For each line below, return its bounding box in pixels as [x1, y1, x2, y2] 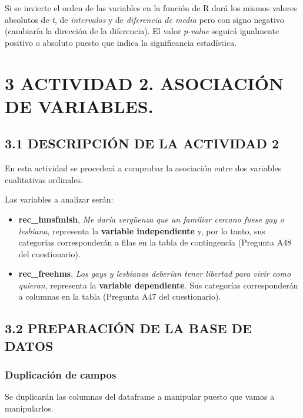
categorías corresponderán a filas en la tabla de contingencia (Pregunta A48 [18, 236, 292, 248]
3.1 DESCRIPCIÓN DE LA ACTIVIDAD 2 [5, 134, 279, 152]
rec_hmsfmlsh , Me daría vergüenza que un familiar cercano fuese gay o [18, 213, 284, 225]
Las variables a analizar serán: [5, 193, 114, 205]
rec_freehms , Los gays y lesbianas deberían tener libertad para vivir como [18, 267, 291, 280]
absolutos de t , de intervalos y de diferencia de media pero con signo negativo [5, 13, 284, 25]
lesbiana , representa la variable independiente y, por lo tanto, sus [18, 224, 265, 237]
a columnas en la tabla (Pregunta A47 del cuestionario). [18, 290, 221, 303]
